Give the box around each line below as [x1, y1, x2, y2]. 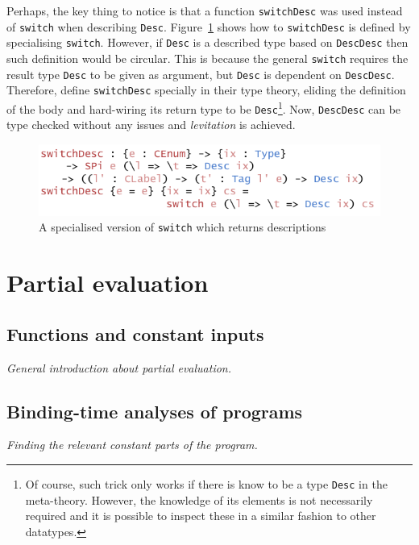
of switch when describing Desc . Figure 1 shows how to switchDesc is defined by [6, 18, 411, 35]
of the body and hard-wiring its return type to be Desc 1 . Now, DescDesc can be [6, 98, 401, 117]
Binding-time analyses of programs [6, 398, 303, 423]
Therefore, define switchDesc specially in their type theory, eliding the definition [6, 81, 406, 98]
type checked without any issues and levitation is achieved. [6, 116, 296, 133]
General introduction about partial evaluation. [6, 359, 232, 376]
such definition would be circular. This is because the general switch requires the [6, 49, 409, 66]
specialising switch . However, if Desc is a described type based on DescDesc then [6, 34, 409, 51]
